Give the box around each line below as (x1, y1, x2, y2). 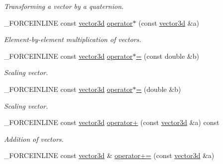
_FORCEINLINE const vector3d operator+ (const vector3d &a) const (4, 117, 220, 127)
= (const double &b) (136, 50, 199, 61)
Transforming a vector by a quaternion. (4, 1, 124, 11)
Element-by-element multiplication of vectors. (4, 34, 142, 44)
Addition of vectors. (4, 133, 64, 144)
